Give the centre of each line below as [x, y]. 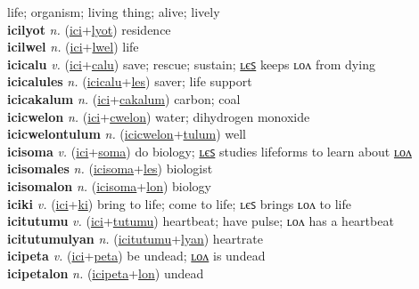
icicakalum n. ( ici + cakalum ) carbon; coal [124, 98]
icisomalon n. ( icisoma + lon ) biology [110, 185]
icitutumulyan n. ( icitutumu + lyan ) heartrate [135, 238]
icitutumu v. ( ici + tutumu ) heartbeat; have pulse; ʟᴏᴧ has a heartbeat [201, 221]
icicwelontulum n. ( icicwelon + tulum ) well [127, 134]
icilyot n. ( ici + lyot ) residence [89, 29]
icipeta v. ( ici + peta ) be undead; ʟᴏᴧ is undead [136, 256]
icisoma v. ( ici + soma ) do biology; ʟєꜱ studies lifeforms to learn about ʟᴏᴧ [209, 151]
